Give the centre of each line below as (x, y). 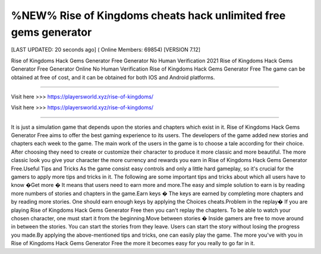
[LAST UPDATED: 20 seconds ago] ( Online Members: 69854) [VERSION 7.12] (106, 50)
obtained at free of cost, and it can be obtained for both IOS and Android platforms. (113, 77)
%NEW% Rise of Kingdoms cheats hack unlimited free (148, 15)
